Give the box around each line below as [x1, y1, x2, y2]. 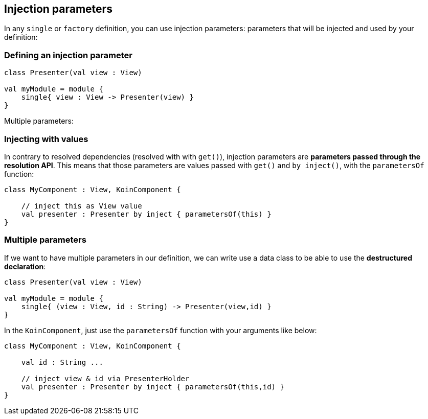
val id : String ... [21, 358, 103, 366]
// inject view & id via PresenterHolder [21, 374, 190, 383]
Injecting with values [4, 133, 88, 144]
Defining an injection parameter [4, 50, 132, 60]
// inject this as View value [21, 201, 142, 210]
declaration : [4, 262, 46, 271]
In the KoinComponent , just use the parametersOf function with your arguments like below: [4, 325, 317, 335]
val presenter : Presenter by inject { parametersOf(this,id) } [21, 382, 284, 391]
